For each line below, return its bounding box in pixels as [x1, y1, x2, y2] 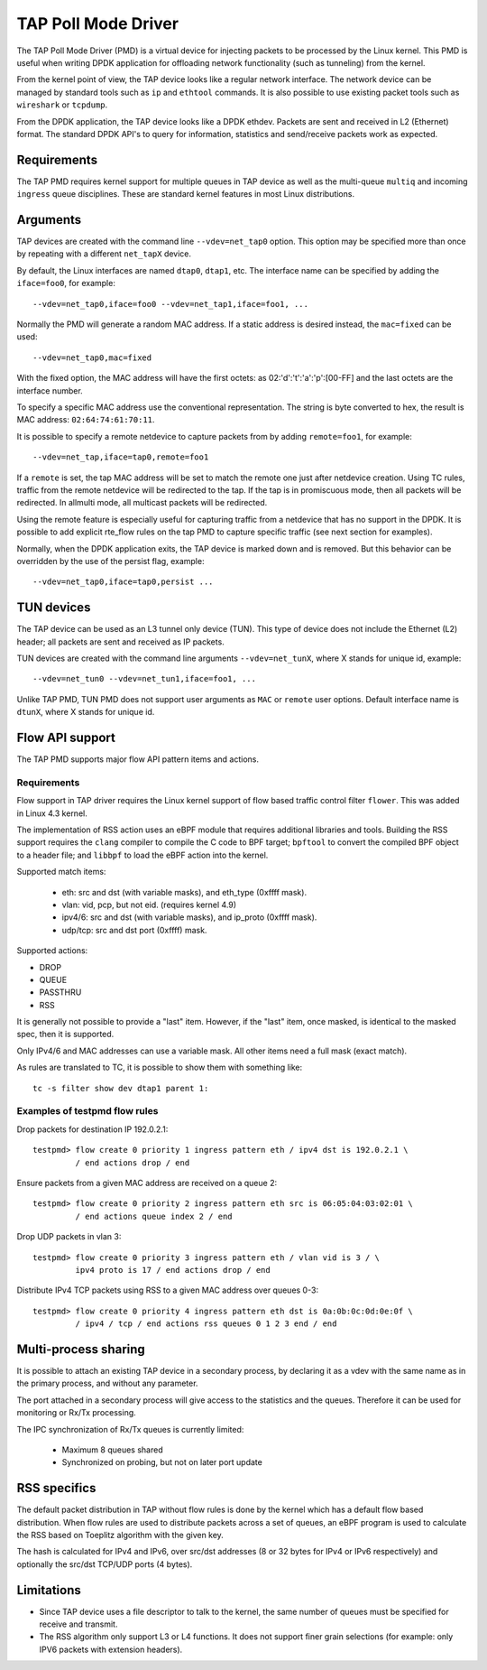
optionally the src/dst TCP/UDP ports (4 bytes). [16, 1558, 193, 1570]
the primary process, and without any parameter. [16, 1378, 198, 1389]
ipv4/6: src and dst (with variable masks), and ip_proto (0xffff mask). [61, 912, 317, 923]
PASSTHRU [39, 987, 82, 997]
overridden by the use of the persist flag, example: [16, 555, 205, 566]
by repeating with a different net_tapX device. [16, 248, 192, 259]
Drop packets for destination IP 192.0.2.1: [16, 1124, 169, 1135]
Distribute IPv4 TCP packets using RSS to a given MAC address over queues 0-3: [16, 1285, 319, 1295]
